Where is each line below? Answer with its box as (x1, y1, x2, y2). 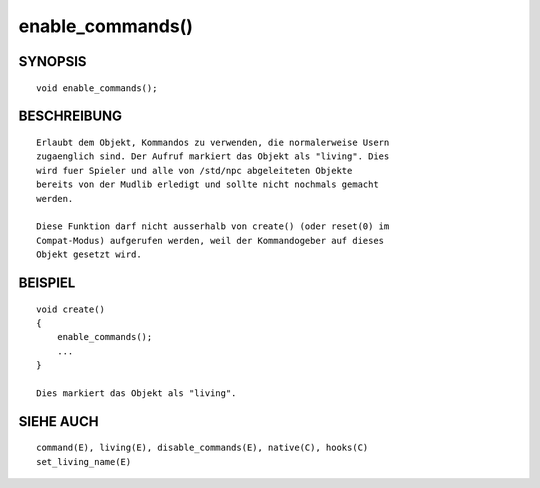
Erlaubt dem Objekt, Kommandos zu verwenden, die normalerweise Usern (36, 136, 390, 148)
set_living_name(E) (36, 456, 132, 467)
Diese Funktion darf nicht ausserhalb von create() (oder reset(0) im (36, 221, 390, 232)
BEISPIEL (18, 274, 76, 291)
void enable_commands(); (36, 82, 158, 94)
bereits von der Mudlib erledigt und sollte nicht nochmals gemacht (36, 179, 379, 190)
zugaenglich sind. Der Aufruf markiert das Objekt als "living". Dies (36, 151, 390, 162)
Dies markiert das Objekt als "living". (36, 387, 237, 399)
